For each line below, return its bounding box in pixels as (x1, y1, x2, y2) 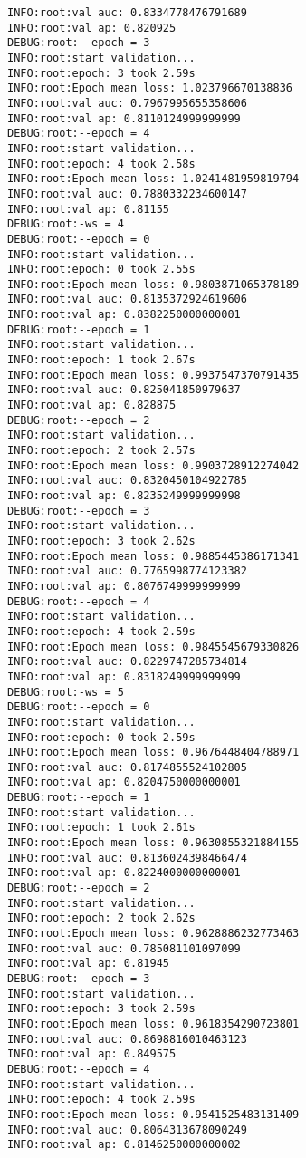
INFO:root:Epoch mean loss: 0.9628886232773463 (7, 927, 300, 941)
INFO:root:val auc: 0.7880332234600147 (7, 187, 247, 200)
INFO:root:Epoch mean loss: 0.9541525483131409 (7, 1107, 300, 1121)
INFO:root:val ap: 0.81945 (7, 957, 169, 970)
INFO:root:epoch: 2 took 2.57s (7, 444, 196, 458)
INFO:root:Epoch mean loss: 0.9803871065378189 (7, 277, 300, 291)
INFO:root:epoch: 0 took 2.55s (7, 263, 196, 276)
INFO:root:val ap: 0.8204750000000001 (7, 776, 241, 789)
